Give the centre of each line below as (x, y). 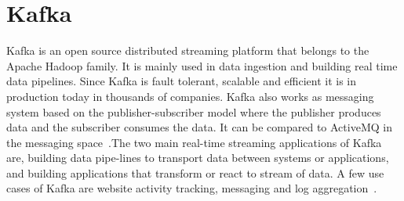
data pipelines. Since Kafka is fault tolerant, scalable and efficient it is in (182, 81)
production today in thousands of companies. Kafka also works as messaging (190, 96)
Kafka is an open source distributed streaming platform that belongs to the (188, 50)
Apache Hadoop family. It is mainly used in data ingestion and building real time (202, 65)
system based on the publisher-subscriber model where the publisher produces (194, 111)
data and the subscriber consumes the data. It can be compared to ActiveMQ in (199, 127)
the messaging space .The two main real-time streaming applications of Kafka (194, 142)
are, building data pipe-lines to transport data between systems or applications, (198, 158)
